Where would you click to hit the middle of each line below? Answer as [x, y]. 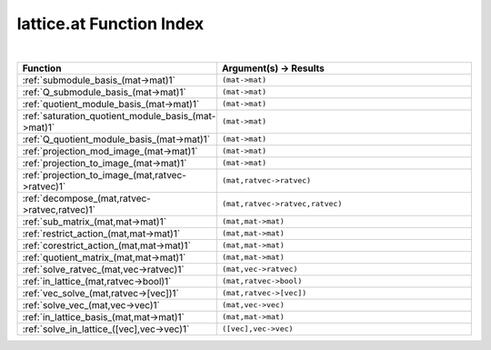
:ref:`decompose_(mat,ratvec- [87, 198]
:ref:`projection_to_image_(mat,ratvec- [104, 175]
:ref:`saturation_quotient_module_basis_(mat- [119, 115]
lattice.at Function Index [110, 24]
